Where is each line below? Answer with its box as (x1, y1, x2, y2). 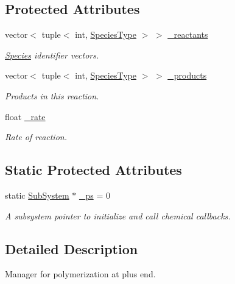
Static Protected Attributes (5, 160, 182, 179)
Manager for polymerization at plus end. (5, 268, 156, 280)
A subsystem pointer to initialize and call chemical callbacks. (5, 209, 231, 222)
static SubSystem (5, 188, 69, 201)
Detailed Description (5, 239, 138, 258)
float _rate (5, 110, 46, 122)
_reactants (167, 28, 208, 41)
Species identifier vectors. (5, 48, 99, 61)
